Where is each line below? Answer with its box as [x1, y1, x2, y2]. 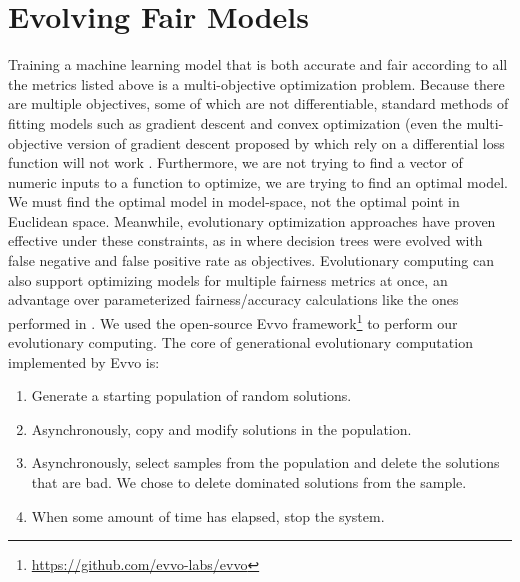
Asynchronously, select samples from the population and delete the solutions [31, 452, 500, 473]
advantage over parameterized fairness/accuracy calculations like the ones [8, 289, 459, 310]
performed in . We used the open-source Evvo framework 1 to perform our [8, 309, 458, 333]
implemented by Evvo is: [8, 351, 160, 372]
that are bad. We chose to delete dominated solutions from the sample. [31, 472, 467, 493]
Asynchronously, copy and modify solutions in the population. [31, 418, 412, 439]
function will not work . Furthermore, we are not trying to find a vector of [8, 152, 463, 173]
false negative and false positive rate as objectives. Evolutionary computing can [8, 250, 494, 271]
